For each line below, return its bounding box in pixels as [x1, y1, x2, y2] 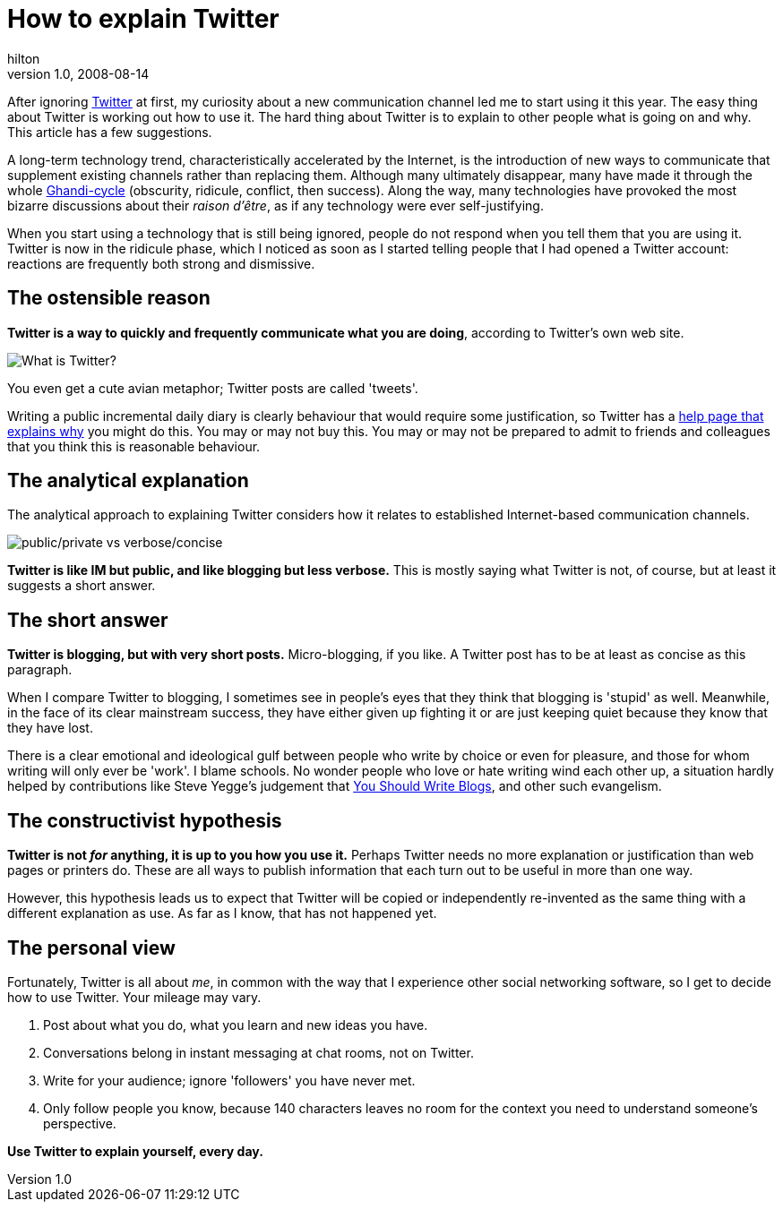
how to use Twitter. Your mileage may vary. [7, 989, 262, 1005]
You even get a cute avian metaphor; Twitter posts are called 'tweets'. [7, 380, 418, 396]
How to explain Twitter [7, 4, 280, 34]
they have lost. [7, 720, 93, 736]
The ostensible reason [7, 287, 211, 310]
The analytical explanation [7, 469, 249, 493]
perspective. [43, 1115, 116, 1131]
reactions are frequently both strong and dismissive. [7, 255, 315, 271]
